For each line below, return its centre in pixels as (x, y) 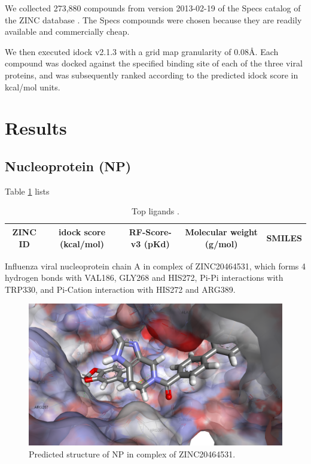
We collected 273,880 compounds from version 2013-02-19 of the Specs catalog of (153, 8)
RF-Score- (150, 231)
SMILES (284, 237)
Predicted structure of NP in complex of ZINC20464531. (132, 454)
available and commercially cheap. (67, 31)
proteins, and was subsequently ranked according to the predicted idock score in (152, 75)
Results (36, 128)
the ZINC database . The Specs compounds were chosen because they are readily (153, 19)
